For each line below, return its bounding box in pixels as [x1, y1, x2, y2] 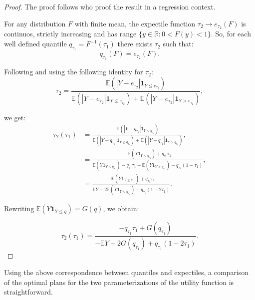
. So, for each [211, 28, 251, 39]
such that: [163, 38, 194, 49]
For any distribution [4, 18, 66, 28]
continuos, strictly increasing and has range [4, 28, 137, 39]
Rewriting [4, 203, 34, 214]
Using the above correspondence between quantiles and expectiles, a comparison [4, 267, 249, 277]
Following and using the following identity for [4, 66, 143, 77]
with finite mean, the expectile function [74, 18, 196, 28]
